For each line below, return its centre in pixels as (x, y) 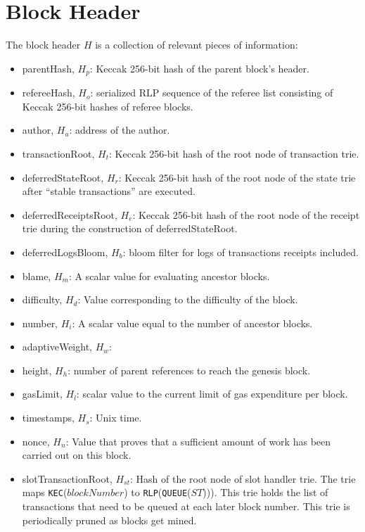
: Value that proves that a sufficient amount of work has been (198, 441)
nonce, (36, 441)
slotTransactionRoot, (67, 478)
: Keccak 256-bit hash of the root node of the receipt (246, 214)
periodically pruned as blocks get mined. (109, 520)
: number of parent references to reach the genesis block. (189, 370)
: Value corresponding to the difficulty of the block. (188, 299)
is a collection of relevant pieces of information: (197, 45)
